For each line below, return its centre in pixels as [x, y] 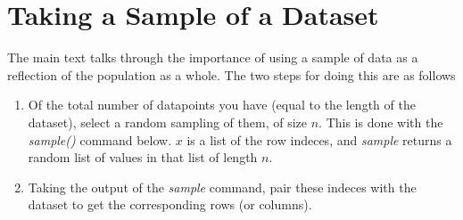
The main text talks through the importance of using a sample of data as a [213, 57]
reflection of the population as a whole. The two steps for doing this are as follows [231, 74]
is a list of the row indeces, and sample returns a [319, 139]
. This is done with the [381, 122]
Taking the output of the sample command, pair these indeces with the [222, 187]
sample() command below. [100, 139]
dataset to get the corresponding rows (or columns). [170, 204]
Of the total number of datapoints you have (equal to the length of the [222, 105]
